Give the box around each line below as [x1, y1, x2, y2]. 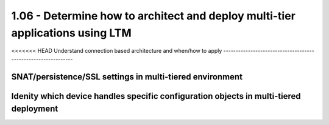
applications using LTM [11, 26, 132, 39]
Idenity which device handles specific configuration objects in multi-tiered [11, 91, 301, 101]
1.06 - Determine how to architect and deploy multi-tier [11, 9, 295, 22]
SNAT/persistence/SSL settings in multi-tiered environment [11, 72, 243, 82]
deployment [11, 104, 58, 114]
